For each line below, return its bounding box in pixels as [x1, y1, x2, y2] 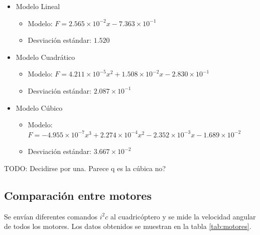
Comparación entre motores [4, 187, 152, 203]
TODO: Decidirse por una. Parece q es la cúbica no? [4, 163, 166, 173]
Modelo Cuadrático [16, 51, 75, 62]
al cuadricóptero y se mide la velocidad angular [110, 211, 256, 221]
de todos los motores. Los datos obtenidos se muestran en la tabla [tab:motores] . [4, 221, 251, 231]
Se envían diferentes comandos [4, 211, 98, 221]
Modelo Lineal [16, 1, 60, 11]
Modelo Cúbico [16, 102, 63, 113]
